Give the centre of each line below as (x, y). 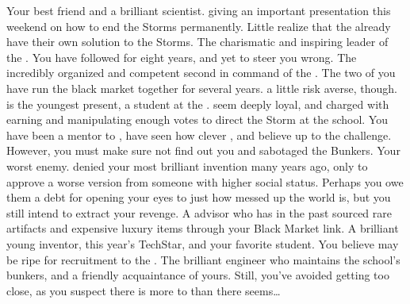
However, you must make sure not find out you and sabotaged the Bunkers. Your (203, 150)
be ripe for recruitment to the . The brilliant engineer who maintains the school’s (203, 259)
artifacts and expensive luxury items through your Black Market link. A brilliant (203, 228)
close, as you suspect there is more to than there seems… (144, 290)
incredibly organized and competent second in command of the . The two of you (201, 73)
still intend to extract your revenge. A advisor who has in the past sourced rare (199, 212)
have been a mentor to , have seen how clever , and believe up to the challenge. (199, 135)
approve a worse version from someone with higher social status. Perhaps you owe (205, 181)
